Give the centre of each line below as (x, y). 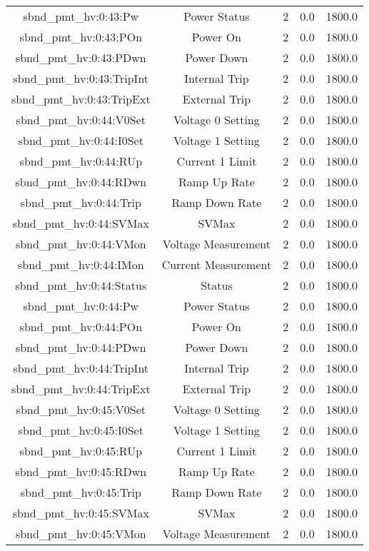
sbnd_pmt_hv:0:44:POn (81, 327)
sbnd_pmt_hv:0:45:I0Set (81, 430)
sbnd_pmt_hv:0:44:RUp (81, 161)
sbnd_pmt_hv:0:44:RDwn (81, 182)
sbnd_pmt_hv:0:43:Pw (81, 16)
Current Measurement (217, 264)
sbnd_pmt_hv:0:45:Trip (81, 492)
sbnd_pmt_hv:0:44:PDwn (81, 347)
